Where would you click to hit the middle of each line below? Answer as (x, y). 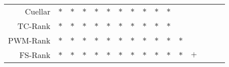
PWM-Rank (29, 40)
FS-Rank (35, 55)
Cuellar (38, 11)
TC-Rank (34, 26)
